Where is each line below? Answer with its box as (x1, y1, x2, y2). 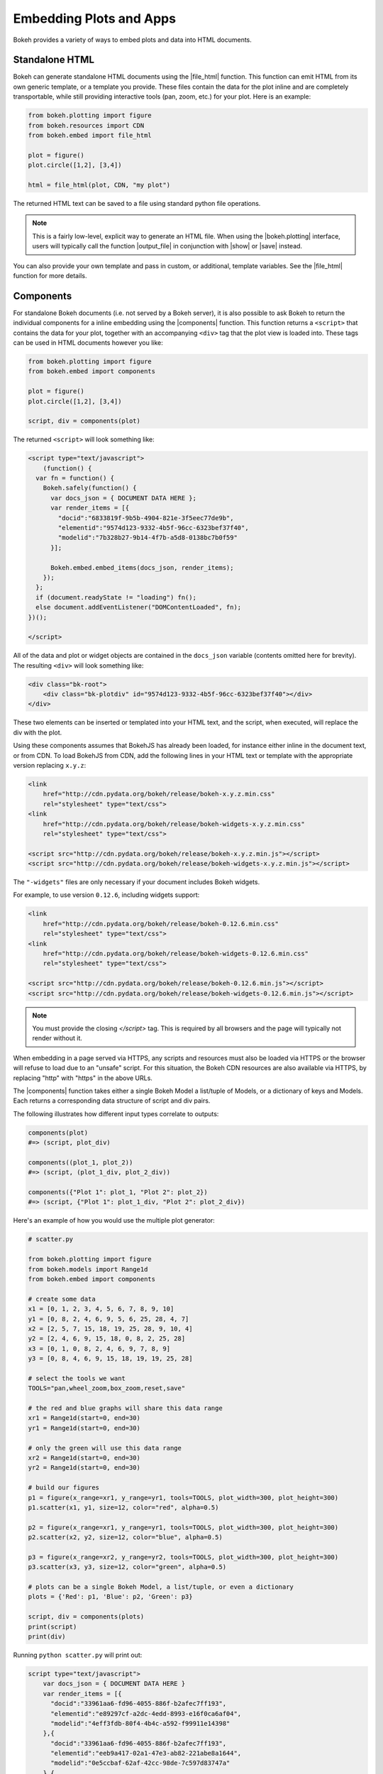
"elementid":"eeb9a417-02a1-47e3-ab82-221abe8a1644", (50, 1749, 242, 1758)
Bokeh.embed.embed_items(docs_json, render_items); (50, 563, 234, 571)
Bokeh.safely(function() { (43, 484, 138, 492)
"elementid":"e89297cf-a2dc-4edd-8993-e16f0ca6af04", (50, 1709, 242, 1717)
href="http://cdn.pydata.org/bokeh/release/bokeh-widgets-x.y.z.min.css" (43, 820, 305, 828)
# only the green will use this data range (28, 1444, 182, 1452)
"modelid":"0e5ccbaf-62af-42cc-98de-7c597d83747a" (50, 1759, 231, 1767)
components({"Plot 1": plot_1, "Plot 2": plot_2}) (28, 1189, 209, 1196)
